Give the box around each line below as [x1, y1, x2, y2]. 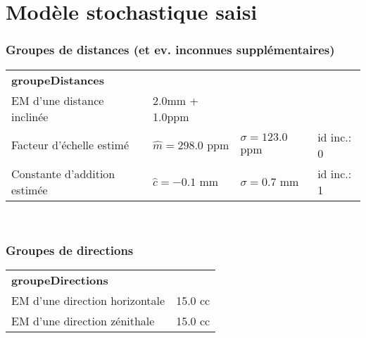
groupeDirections [11, 272, 108, 289]
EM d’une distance [11, 92, 104, 108]
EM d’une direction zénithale [11, 313, 155, 330]
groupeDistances [11, 71, 105, 88]
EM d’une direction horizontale [11, 292, 165, 309]
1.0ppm [152, 108, 189, 125]
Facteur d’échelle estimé [11, 137, 129, 154]
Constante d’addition [11, 165, 115, 182]
